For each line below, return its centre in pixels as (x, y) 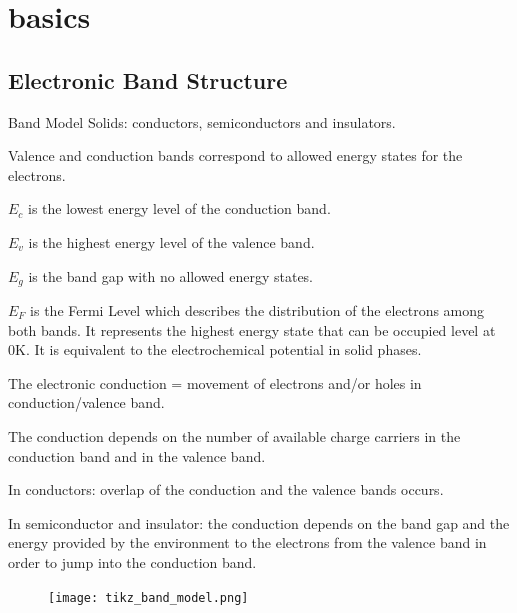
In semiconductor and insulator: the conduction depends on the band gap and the (259, 522)
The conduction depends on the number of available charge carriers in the (234, 435)
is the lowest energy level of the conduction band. (179, 208)
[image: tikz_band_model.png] (148, 597)
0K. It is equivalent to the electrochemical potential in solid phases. (215, 349)
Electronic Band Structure (148, 79)
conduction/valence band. (86, 402)
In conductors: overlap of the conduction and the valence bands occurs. (226, 489)
